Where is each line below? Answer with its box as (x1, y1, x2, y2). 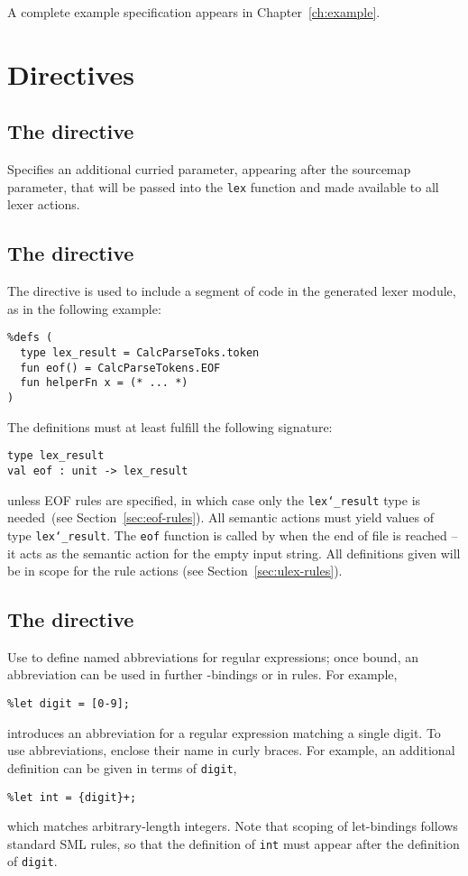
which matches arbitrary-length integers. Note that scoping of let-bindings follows (7, 816, 458, 835)
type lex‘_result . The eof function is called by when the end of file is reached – (7, 525, 458, 544)
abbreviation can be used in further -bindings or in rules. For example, (7, 665, 398, 684)
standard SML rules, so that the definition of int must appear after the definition (7, 834, 460, 853)
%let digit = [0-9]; (7, 697, 131, 711)
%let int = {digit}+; (7, 790, 137, 804)
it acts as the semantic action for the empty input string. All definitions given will (7, 543, 461, 562)
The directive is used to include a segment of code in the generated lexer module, (7, 281, 456, 300)
